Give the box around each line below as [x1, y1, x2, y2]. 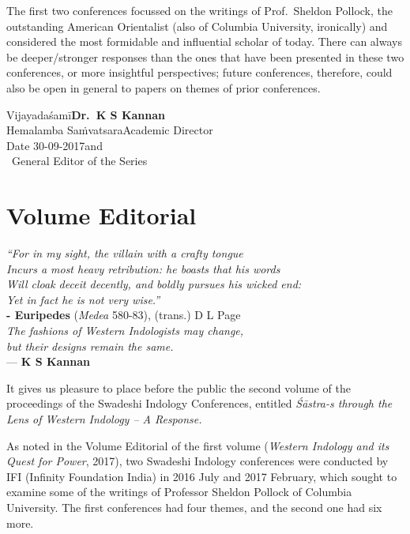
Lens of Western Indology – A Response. [6, 411, 202, 427]
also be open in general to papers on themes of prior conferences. [6, 79, 321, 96]
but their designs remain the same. [6, 337, 174, 354]
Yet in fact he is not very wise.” [6, 291, 160, 307]
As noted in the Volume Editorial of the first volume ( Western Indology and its [6, 437, 389, 453]
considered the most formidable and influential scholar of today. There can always [6, 33, 402, 50]
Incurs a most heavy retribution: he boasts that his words [6, 260, 280, 276]
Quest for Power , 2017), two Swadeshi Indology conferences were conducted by [6, 453, 389, 469]
